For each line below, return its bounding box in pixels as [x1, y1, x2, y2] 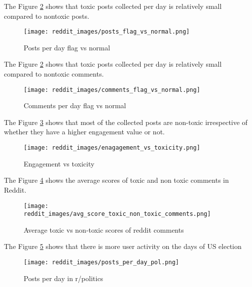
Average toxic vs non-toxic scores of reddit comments [24, 224, 184, 235]
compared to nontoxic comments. [4, 69, 104, 79]
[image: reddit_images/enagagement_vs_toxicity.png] [24, 144, 200, 152]
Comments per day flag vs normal [24, 100, 126, 111]
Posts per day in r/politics [24, 273, 104, 283]
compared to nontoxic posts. [4, 10, 89, 21]
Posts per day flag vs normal [24, 42, 110, 52]
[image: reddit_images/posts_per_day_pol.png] [24, 259, 179, 266]
